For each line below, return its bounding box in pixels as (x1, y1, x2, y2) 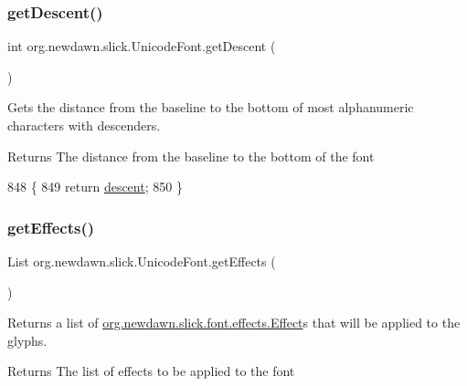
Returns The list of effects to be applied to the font (7, 361, 295, 381)
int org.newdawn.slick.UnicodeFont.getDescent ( (7, 37, 276, 56)
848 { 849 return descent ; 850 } (7, 177, 183, 196)
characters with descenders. (7, 116, 161, 134)
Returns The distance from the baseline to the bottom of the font (7, 146, 375, 165)
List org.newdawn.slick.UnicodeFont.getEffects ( (7, 252, 276, 270)
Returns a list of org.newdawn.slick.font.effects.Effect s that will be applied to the (7, 313, 461, 332)
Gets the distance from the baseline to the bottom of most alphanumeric (7, 98, 414, 117)
